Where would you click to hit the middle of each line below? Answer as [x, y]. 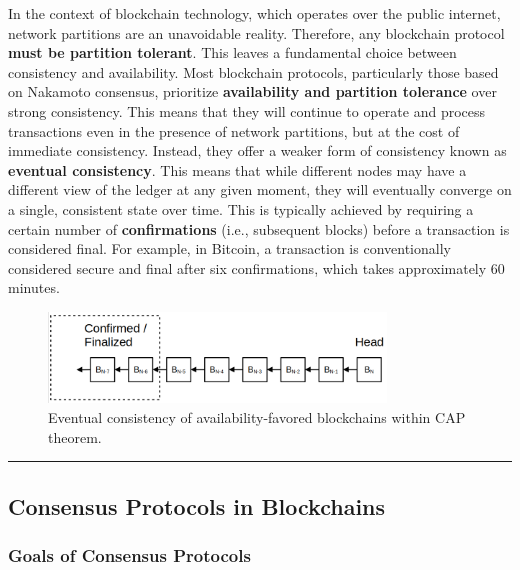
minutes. [34, 287]
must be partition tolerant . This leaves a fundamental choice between [232, 52]
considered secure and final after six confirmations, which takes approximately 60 [256, 267]
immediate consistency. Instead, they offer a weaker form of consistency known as [257, 150]
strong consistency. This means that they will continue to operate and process [247, 110]
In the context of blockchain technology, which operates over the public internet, [254, 13]
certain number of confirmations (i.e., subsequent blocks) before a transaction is [259, 228]
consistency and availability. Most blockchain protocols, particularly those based [253, 71]
